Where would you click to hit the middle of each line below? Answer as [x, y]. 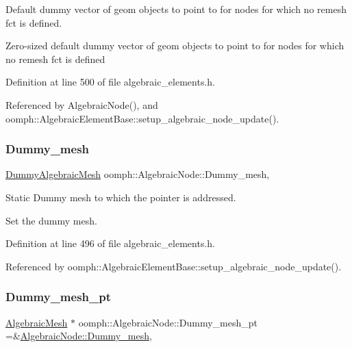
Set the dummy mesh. [51, 220]
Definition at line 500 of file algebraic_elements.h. [110, 82]
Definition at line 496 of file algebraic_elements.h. [110, 243]
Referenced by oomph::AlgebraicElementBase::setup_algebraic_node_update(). [174, 266]
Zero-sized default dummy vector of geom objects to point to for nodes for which [175, 46]
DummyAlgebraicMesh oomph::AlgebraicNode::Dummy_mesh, [138, 174]
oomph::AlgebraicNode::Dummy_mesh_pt [168, 322]
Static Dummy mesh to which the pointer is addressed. [121, 197]
